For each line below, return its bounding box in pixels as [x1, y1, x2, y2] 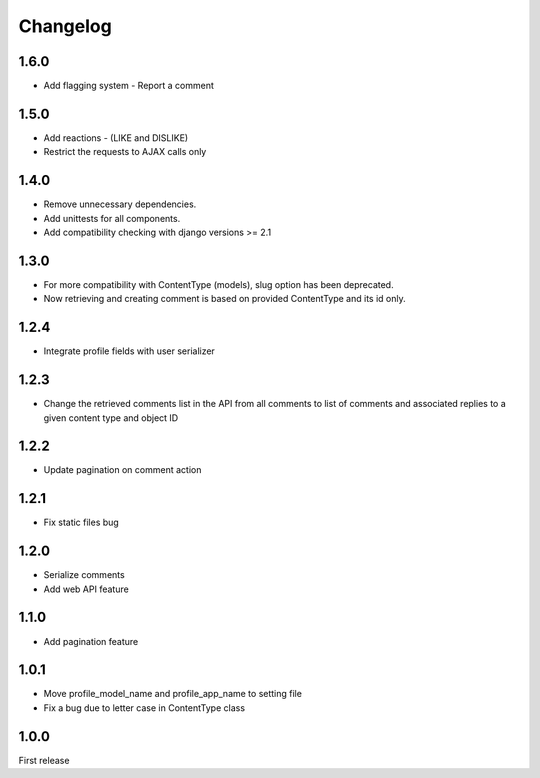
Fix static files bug [43, 516, 119, 529]
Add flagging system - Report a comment [43, 80, 215, 92]
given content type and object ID [43, 411, 179, 424]
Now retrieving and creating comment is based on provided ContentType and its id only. [43, 293, 406, 305]
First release [18, 754, 70, 766]
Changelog [18, 15, 112, 37]
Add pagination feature [43, 635, 139, 647]
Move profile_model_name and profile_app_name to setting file [43, 688, 302, 700]
